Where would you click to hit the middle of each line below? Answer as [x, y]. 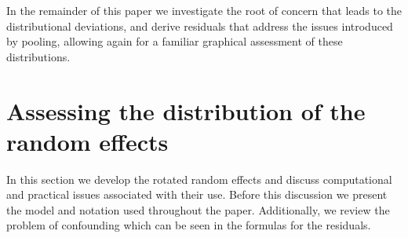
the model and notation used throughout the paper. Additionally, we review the [198, 209]
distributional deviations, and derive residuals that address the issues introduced [200, 26]
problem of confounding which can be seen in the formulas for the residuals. [189, 225]
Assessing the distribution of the [186, 110]
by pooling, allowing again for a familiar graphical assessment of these [175, 41]
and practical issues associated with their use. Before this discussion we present [197, 194]
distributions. [38, 56]
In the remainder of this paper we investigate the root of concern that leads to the [204, 10]
